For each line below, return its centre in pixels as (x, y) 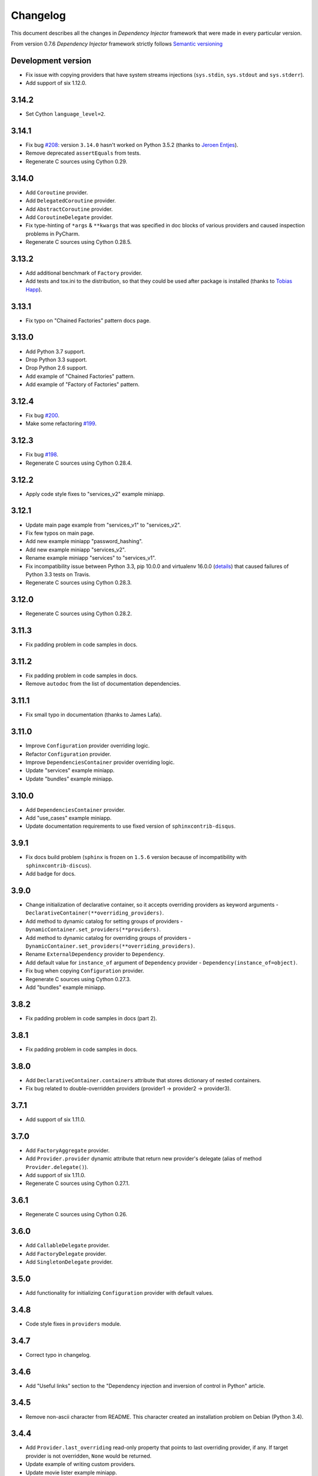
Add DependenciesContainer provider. (75, 809)
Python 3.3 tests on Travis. (58, 574)
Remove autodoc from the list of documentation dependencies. (103, 684)
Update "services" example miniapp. (70, 770)
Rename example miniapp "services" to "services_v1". (91, 558)
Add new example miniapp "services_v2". (76, 550)
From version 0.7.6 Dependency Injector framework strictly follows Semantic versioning (117, 44)
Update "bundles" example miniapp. (69, 779)
